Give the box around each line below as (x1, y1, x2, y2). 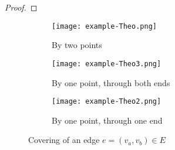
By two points (52, 39, 102, 51)
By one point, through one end (52, 114, 163, 126)
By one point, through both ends (52, 76, 170, 88)
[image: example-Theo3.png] (52, 59, 161, 68)
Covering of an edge (28, 134, 100, 146)
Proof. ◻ (5, 1, 38, 13)
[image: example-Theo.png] (52, 22, 157, 30)
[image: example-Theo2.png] (52, 97, 161, 106)
